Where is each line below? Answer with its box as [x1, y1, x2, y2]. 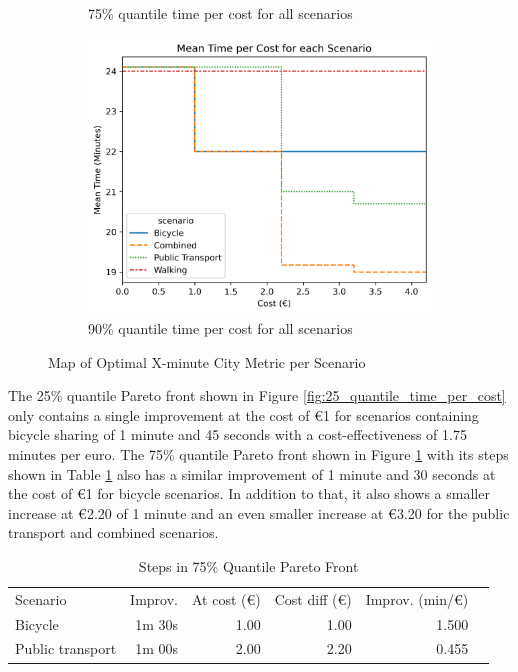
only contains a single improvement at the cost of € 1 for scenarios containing [8, 404, 479, 425]
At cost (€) [192, 588, 261, 609]
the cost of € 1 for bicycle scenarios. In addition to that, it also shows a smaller [8, 483, 490, 504]
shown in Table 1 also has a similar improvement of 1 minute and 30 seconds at [8, 463, 496, 484]
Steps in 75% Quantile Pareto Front [138, 555, 359, 576]
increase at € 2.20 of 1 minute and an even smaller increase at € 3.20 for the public [8, 502, 510, 523]
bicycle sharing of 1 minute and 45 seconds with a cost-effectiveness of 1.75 [8, 424, 467, 445]
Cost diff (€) [274, 588, 352, 609]
